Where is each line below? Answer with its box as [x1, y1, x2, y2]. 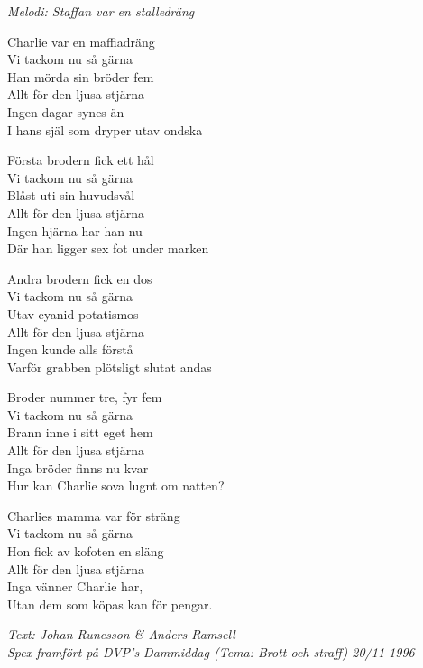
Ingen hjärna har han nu [7, 221, 143, 240]
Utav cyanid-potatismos [7, 304, 139, 323]
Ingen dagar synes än [7, 102, 124, 121]
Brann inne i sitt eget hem [7, 423, 153, 442]
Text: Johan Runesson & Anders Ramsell [7, 625, 235, 644]
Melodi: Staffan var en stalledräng [7, 2, 195, 20]
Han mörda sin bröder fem [7, 67, 154, 86]
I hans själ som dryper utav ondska [7, 120, 203, 139]
